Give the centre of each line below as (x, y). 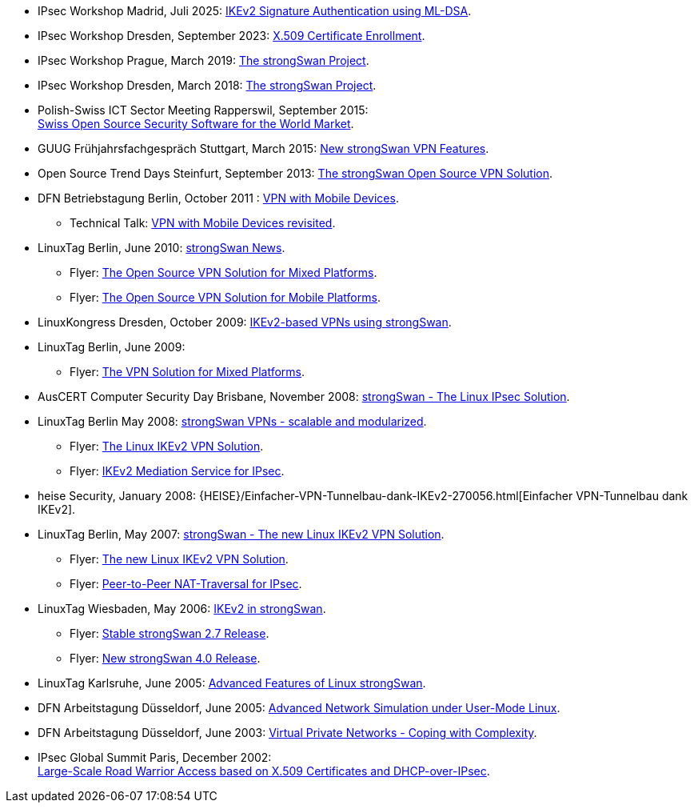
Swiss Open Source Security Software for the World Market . (196, 124)
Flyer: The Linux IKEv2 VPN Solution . (167, 446)
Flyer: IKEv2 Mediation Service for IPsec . (177, 471)
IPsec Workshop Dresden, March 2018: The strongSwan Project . (207, 85)
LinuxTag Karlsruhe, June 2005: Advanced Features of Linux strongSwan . (232, 683)
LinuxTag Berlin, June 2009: (112, 347)
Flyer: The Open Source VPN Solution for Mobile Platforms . (225, 297)
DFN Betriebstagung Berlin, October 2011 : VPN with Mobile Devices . (218, 198)
